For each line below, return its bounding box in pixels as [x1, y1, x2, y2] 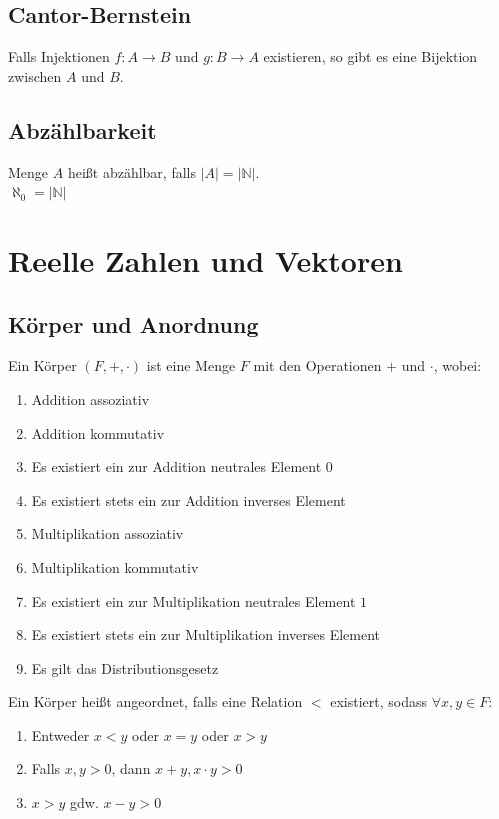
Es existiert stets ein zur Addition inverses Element [31, 489, 346, 510]
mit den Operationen [253, 355, 382, 376]
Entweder [31, 724, 90, 745]
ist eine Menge [146, 355, 236, 376]
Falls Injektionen [8, 46, 110, 67]
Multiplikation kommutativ [31, 556, 199, 577]
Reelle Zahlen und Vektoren [8, 239, 403, 280]
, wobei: [433, 355, 482, 376]
